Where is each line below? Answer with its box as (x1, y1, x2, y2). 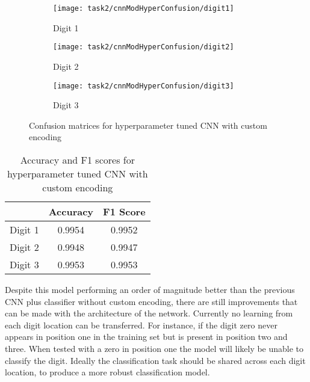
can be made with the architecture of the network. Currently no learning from (5, 307, 293, 319)
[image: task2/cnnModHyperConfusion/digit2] (53, 43, 234, 52)
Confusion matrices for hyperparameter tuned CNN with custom (29, 119, 267, 131)
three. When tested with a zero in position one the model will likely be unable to (5, 342, 304, 354)
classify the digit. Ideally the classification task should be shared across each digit (5, 354, 306, 366)
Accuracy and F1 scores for (20, 152, 135, 167)
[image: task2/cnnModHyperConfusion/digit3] (53, 81, 234, 90)
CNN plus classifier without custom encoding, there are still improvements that (5, 295, 298, 307)
